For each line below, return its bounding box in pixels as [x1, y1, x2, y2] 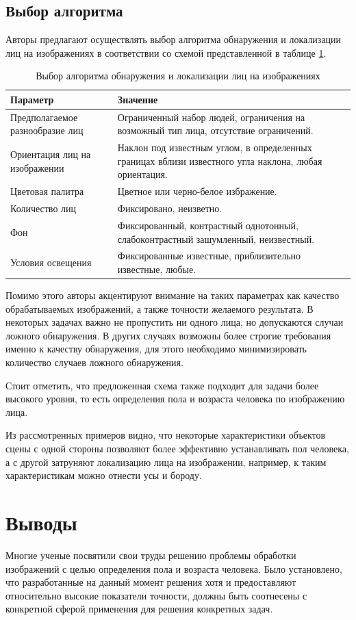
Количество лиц [10, 201, 77, 216]
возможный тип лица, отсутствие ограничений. [117, 123, 314, 138]
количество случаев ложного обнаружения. [5, 355, 183, 370]
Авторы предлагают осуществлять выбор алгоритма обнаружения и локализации [5, 32, 342, 47]
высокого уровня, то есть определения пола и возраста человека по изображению [5, 391, 345, 406]
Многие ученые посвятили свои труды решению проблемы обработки [5, 547, 296, 562]
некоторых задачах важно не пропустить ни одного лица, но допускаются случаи [5, 315, 344, 329]
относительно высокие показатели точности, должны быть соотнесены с [5, 588, 307, 602]
